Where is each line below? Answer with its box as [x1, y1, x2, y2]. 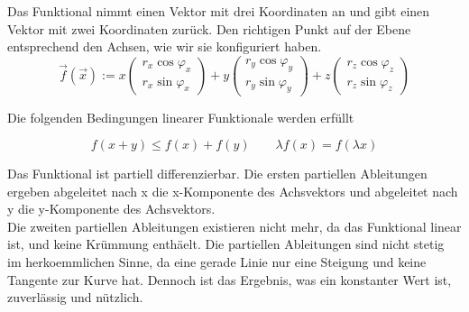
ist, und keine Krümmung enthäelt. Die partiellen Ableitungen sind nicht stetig [7, 234, 445, 253]
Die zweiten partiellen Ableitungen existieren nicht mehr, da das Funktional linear [7, 216, 462, 235]
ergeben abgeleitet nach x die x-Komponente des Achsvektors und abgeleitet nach [7, 181, 458, 200]
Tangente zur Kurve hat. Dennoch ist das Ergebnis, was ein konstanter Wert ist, [7, 270, 452, 289]
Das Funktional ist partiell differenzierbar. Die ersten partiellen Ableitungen [7, 164, 428, 183]
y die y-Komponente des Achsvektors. [7, 199, 216, 218]
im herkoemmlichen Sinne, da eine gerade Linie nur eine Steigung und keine [7, 252, 427, 271]
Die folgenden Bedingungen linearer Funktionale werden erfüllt [7, 107, 354, 126]
